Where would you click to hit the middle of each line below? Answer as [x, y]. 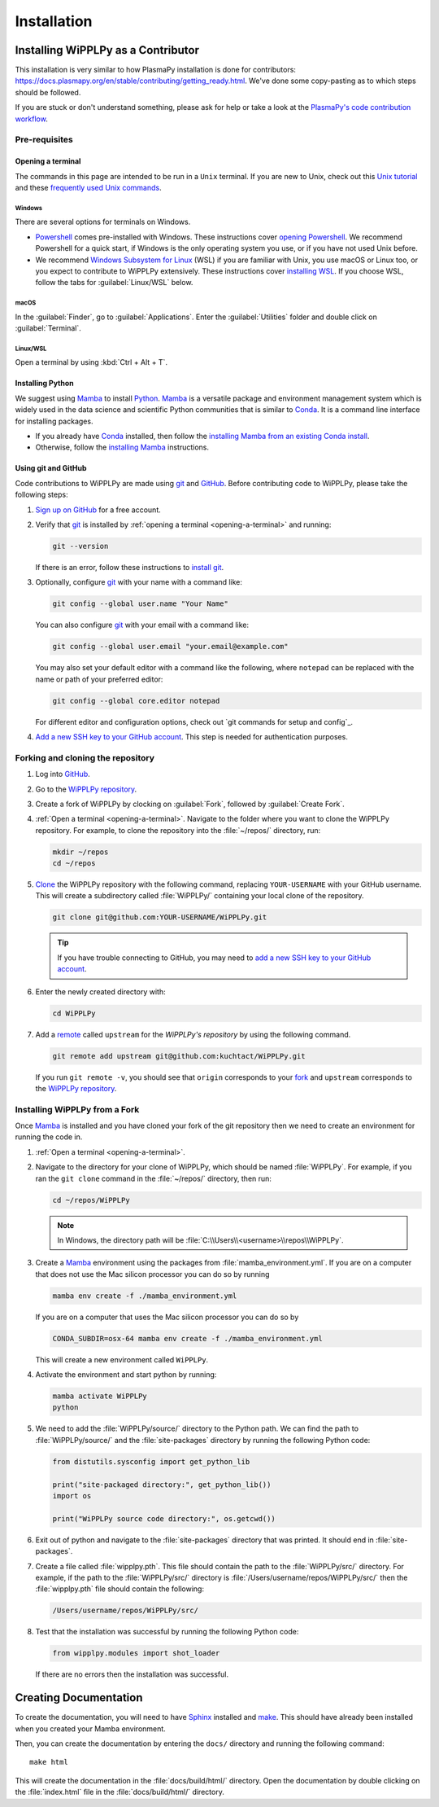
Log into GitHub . [63, 774]
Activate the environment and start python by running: [126, 1375]
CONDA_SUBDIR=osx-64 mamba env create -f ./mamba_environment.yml [187, 1338]
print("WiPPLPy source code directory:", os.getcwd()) [164, 1518]
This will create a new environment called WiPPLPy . [122, 1359]
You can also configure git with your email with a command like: [142, 625]
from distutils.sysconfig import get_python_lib [151, 1461]
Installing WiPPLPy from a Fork [77, 1109]
